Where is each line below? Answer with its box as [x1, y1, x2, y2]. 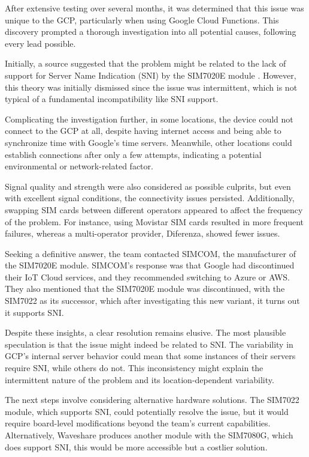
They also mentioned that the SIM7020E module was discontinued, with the [5, 282, 285, 295]
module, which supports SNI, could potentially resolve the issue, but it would [5, 405, 289, 417]
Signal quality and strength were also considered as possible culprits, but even [5, 180, 291, 192]
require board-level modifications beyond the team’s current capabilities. [5, 417, 271, 429]
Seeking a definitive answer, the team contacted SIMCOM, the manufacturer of [5, 247, 296, 259]
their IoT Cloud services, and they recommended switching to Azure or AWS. [5, 270, 290, 283]
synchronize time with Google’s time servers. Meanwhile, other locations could [5, 136, 292, 148]
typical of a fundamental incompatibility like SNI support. [5, 92, 219, 105]
